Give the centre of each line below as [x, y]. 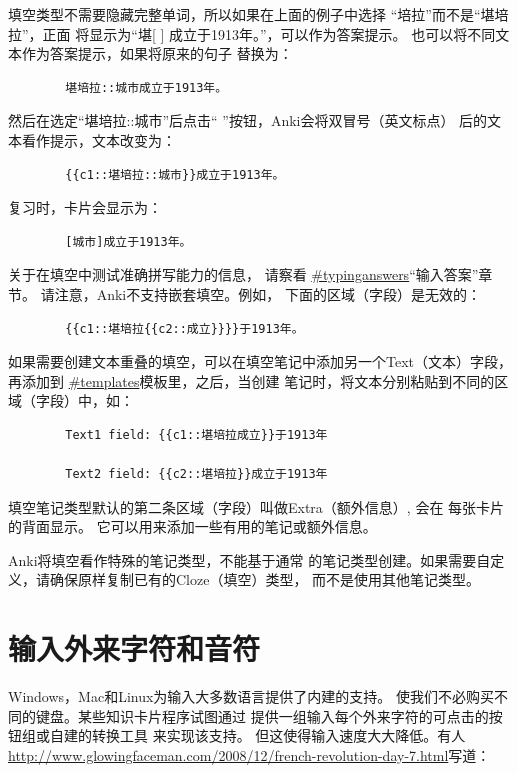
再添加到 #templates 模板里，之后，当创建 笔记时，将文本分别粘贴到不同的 [251, 380]
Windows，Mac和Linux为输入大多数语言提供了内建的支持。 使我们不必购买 [251, 696]
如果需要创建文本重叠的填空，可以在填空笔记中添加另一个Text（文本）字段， [260, 361]
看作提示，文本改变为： [98, 139]
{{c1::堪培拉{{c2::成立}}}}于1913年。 [184, 328]
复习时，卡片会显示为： [85, 207]
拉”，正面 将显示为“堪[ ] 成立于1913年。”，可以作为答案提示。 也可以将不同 [252, 33]
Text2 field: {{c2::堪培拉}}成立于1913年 [196, 474]
